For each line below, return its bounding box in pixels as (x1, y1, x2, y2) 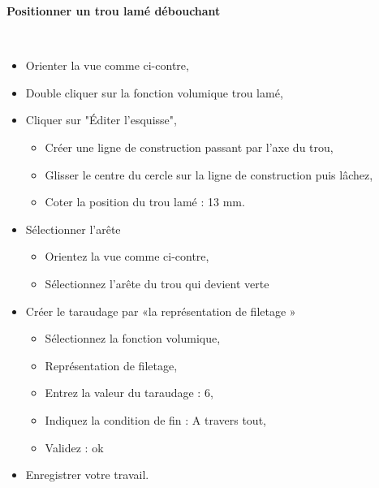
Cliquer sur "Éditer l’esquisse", (25, 111, 177, 128)
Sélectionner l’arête (25, 220, 121, 237)
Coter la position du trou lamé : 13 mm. (45, 193, 245, 210)
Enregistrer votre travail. (25, 466, 149, 483)
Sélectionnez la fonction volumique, (45, 330, 221, 347)
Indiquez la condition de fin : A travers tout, (45, 411, 266, 428)
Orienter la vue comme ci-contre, (25, 57, 189, 74)
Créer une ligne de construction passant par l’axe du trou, (45, 138, 334, 155)
